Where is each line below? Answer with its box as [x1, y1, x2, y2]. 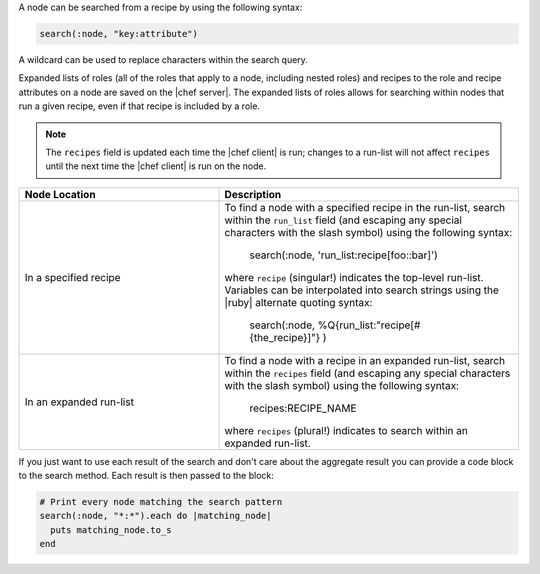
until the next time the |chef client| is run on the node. [45, 160, 267, 172]
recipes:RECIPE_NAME [249, 401, 357, 415]
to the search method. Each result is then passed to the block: [18, 470, 275, 482]
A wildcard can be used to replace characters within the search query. [18, 53, 309, 65]
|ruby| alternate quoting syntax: [224, 295, 373, 309]
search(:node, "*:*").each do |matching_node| [39, 510, 272, 522]
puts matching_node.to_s [50, 524, 172, 535]
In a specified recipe [24, 270, 121, 284]
